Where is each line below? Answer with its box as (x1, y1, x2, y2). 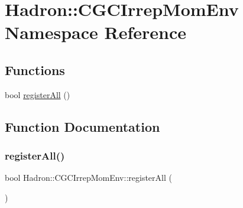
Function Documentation (5, 117, 160, 135)
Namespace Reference (5, 20, 186, 44)
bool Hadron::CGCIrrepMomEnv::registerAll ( (5, 171, 172, 184)
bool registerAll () (5, 88, 70, 100)
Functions (5, 60, 65, 79)
